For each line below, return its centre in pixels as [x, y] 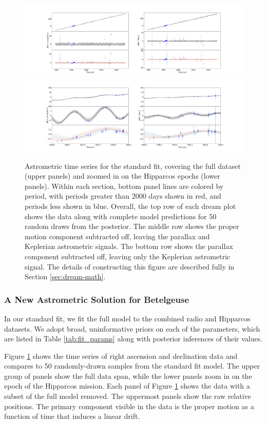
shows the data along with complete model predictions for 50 [121, 216]
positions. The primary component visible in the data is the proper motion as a [129, 406]
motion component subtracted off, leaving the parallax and [117, 236]
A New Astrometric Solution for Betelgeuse [97, 299]
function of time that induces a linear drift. [72, 416]
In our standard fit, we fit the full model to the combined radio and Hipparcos [127, 318]
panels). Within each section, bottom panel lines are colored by [124, 186]
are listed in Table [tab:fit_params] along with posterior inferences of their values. [134, 339]
